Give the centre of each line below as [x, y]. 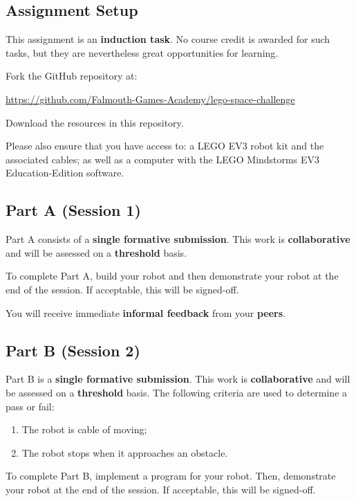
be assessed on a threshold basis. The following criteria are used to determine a [177, 392]
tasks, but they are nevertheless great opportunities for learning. [142, 52]
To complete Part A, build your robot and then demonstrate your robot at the [172, 276]
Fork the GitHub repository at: [72, 76]
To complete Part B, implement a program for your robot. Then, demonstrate [171, 476]
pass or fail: [30, 406]
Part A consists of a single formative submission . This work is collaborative [178, 239]
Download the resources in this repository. [95, 122]
